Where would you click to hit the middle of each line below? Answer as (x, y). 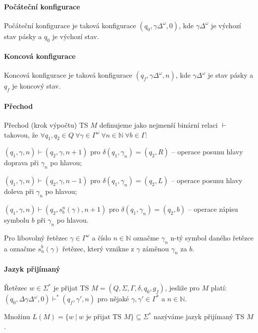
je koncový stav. (36, 86)
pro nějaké (113, 299)
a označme (20, 248)
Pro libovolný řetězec (36, 237)
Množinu (17, 316)
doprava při (22, 163)
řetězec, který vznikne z (98, 248)
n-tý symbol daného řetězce (212, 237)
